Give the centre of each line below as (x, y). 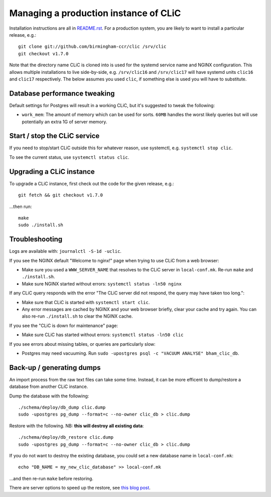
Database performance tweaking (62, 93)
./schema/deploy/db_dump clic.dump (62, 408)
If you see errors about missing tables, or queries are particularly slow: (82, 344)
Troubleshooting (36, 239)
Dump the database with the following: (49, 396)
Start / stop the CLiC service (54, 136)
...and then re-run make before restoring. (51, 478)
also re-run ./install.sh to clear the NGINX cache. (77, 316)
